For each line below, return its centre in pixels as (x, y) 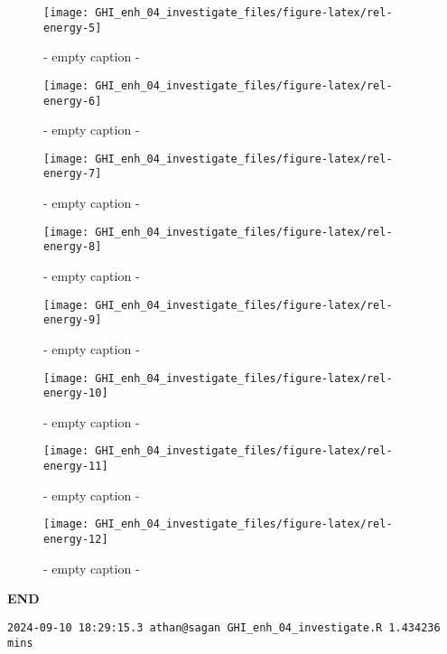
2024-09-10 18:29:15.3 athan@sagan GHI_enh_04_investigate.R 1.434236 (224, 627)
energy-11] (76, 467)
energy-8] (73, 247)
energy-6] (73, 101)
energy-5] (73, 28)
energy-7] (73, 174)
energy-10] (76, 393)
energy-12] (76, 539)
